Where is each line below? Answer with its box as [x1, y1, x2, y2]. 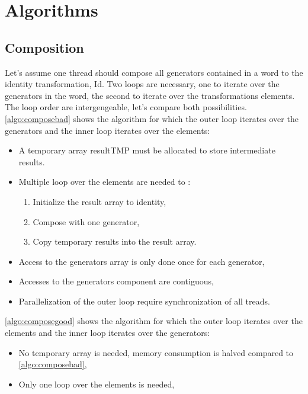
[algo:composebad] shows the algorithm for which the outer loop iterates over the [5, 112, 299, 124]
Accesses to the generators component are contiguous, [18, 275, 214, 287]
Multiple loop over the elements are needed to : [18, 175, 191, 188]
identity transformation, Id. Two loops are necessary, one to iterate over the [5, 78, 280, 90]
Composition [5, 38, 84, 56]
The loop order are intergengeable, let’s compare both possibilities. [5, 101, 247, 113]
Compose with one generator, [33, 215, 140, 228]
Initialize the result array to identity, [33, 195, 166, 207]
